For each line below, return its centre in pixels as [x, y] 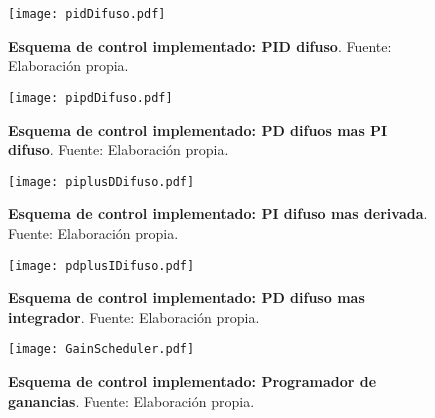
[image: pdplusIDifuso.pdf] [101, 265]
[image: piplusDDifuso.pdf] [101, 181]
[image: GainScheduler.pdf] [101, 349]
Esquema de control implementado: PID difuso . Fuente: [200, 45]
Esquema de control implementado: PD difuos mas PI [198, 129]
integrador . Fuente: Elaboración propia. [134, 316]
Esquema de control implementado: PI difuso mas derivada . [218, 213]
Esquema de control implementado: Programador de [192, 381]
